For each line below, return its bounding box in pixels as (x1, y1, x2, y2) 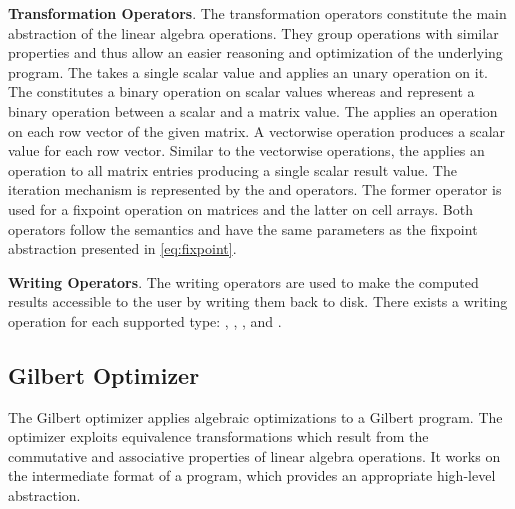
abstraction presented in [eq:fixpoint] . (8, 238, 237, 259)
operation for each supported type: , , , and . (8, 310, 282, 331)
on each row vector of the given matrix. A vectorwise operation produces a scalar (8, 120, 506, 141)
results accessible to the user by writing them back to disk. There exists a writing (8, 291, 508, 312)
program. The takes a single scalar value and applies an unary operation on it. (8, 61, 489, 82)
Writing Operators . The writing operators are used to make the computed (8, 271, 479, 292)
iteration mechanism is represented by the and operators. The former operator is (8, 179, 502, 200)
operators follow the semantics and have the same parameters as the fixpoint (8, 218, 478, 239)
